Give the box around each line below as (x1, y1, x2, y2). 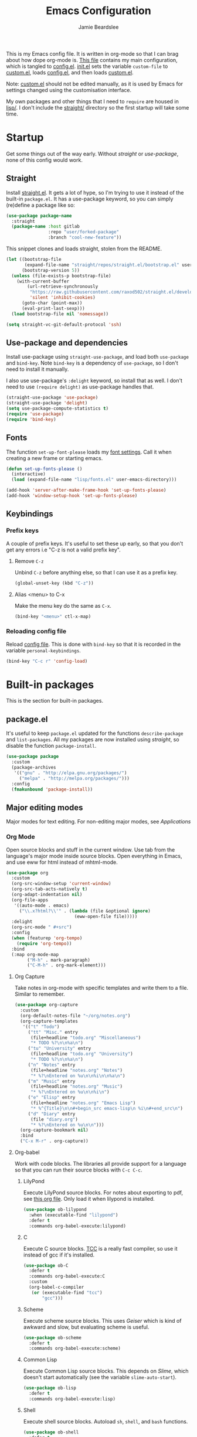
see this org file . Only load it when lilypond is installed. (23, 1196, 155, 1203)
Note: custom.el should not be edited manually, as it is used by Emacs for (6, 80, 184, 87)
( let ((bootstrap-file (6, 257, 62, 263)
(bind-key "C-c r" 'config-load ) (6, 658, 88, 664)
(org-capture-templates (20, 1018, 78, 1024)
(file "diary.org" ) (30, 1116, 78, 1122)
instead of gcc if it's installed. (23, 1251, 95, 1258)
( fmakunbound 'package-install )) (11, 786, 93, 792)
